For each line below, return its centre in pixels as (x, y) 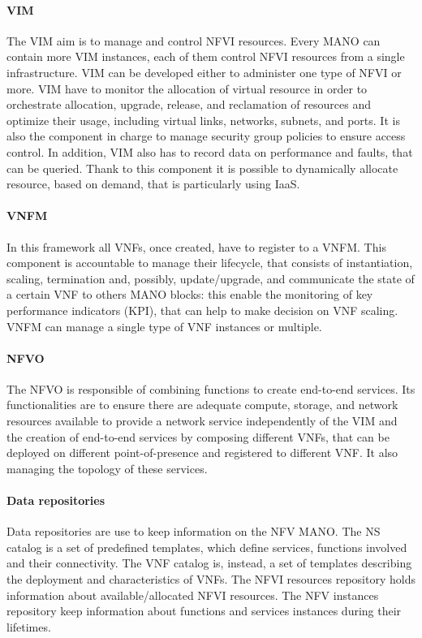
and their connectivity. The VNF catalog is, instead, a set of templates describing (209, 563)
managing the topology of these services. (107, 468)
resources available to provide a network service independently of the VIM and (202, 421)
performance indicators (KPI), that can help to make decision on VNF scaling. (202, 310)
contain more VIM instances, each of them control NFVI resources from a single (206, 56)
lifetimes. (29, 626)
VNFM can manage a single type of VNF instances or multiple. (164, 326)
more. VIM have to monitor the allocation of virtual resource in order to (187, 88)
